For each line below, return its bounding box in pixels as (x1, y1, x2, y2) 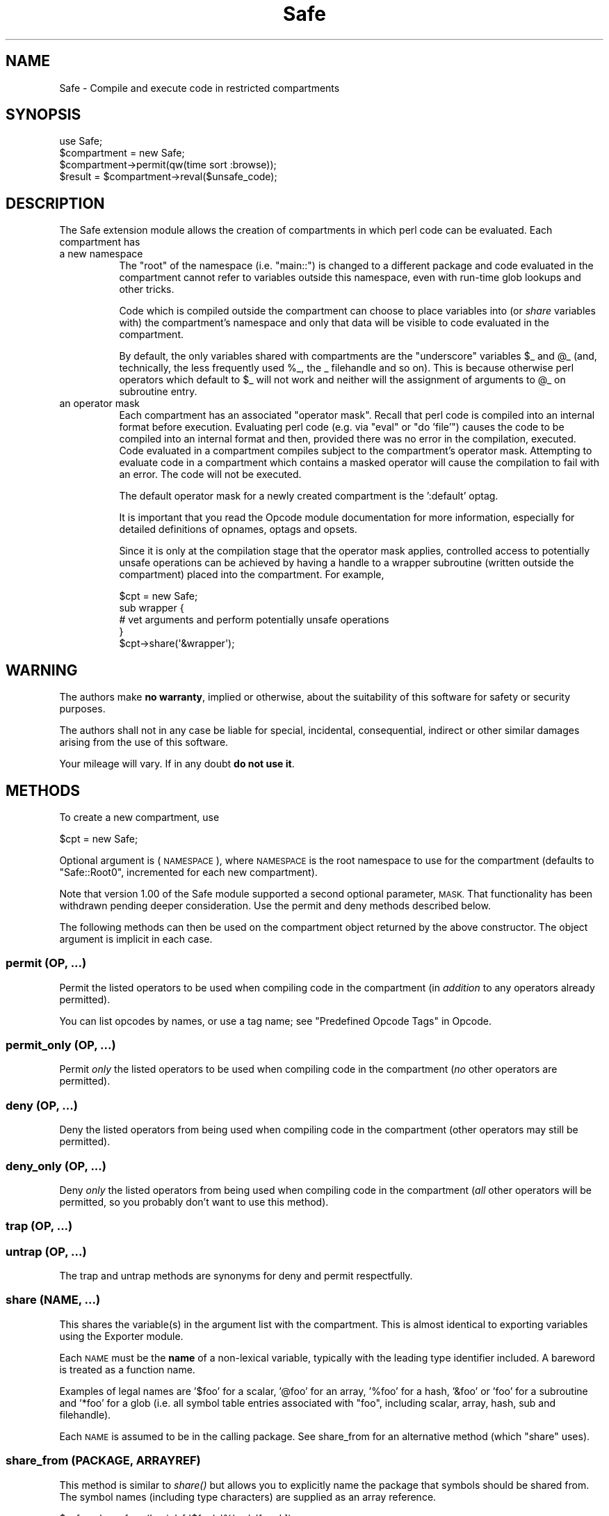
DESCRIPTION (6, 194, 105, 212)
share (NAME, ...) (6, 1293, 101, 1307)
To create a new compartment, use (59, 811, 220, 823)
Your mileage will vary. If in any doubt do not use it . (59, 758, 295, 770)
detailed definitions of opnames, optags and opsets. (119, 523, 357, 536)
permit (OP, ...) (6, 956, 87, 971)
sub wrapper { (119, 602, 184, 614)
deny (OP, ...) (6, 1098, 78, 1112)
